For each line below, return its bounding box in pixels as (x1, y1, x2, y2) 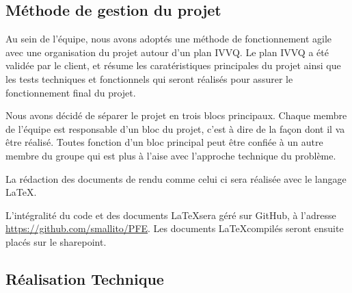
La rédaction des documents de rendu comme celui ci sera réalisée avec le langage (5, 171, 347, 186)
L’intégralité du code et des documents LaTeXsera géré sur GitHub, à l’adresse (5, 207, 336, 222)
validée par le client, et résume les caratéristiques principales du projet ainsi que (5, 58, 341, 73)
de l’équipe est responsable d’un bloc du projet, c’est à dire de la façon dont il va (5, 121, 345, 136)
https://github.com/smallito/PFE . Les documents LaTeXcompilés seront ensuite (5, 221, 344, 235)
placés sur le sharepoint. (5, 234, 107, 249)
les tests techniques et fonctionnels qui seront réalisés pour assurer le (5, 71, 293, 86)
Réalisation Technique (5, 268, 164, 289)
